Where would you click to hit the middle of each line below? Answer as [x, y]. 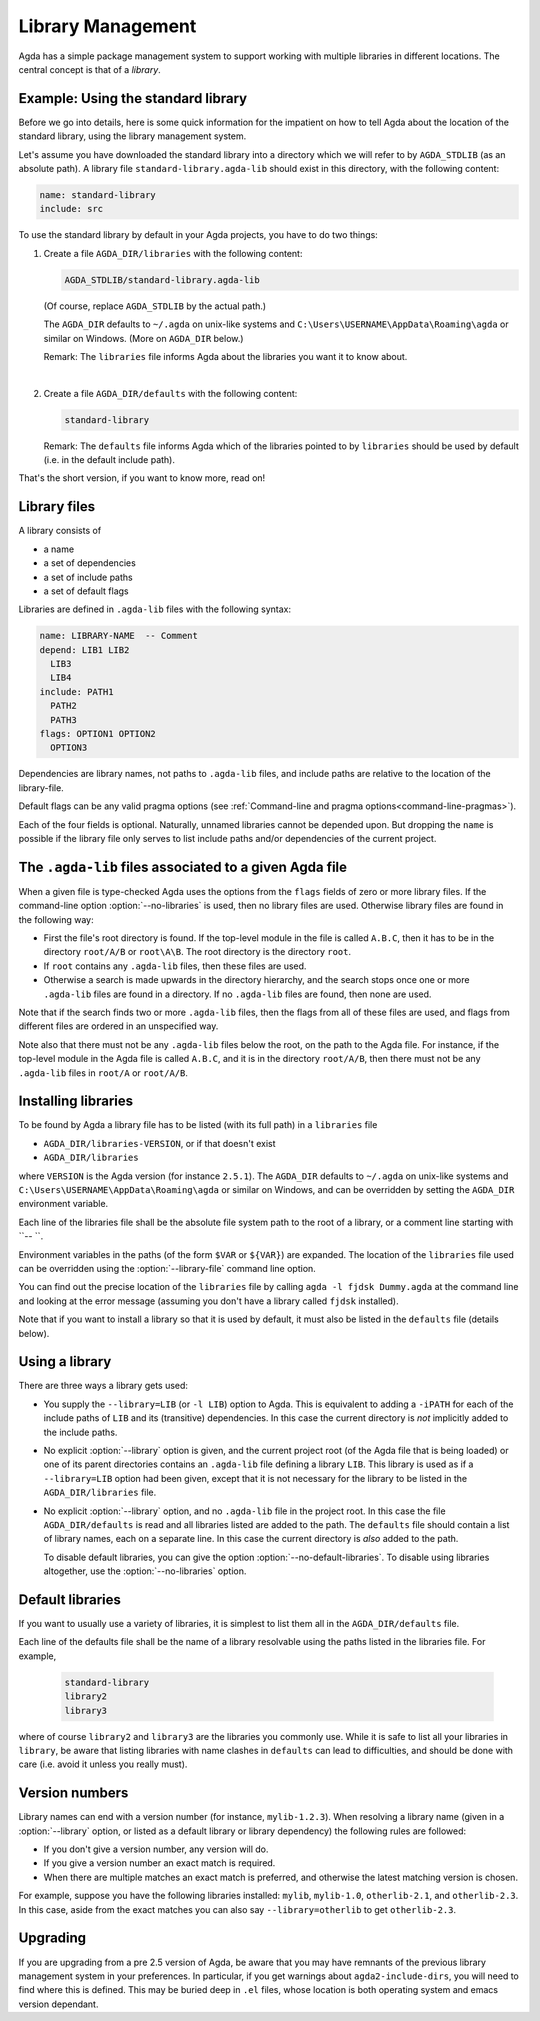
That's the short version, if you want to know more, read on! [142, 478]
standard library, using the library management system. [132, 136]
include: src [71, 209]
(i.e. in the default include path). [109, 460]
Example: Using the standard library [133, 98]
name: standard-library [98, 195]
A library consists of [60, 531]
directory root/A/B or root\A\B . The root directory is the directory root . [197, 952]
